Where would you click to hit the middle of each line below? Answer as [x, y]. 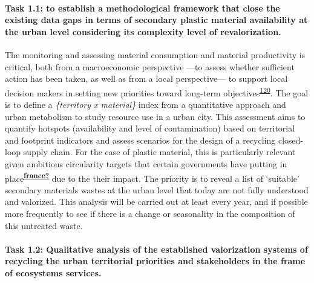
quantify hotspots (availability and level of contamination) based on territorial [150, 128]
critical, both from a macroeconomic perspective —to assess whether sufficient [150, 66]
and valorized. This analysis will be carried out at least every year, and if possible [156, 201]
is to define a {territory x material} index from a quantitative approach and [146, 105]
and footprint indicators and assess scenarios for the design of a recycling [140, 140]
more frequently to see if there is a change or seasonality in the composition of [150, 214]
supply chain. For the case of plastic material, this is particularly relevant [159, 152]
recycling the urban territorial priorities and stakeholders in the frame [155, 261]
